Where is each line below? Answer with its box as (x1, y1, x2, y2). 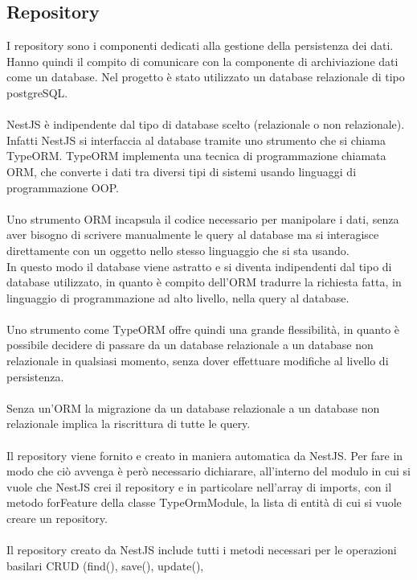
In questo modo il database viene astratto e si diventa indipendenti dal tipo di (6, 257, 392, 274)
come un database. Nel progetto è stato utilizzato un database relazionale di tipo (6, 68, 405, 85)
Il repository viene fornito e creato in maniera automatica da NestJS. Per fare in (6, 446, 403, 463)
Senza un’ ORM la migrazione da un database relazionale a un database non (6, 399, 380, 416)
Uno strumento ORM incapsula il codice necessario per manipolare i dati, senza (6, 210, 399, 227)
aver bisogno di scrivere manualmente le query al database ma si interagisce (6, 226, 379, 243)
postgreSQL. (6, 84, 68, 101)
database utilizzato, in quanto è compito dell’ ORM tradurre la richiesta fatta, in (6, 274, 402, 290)
